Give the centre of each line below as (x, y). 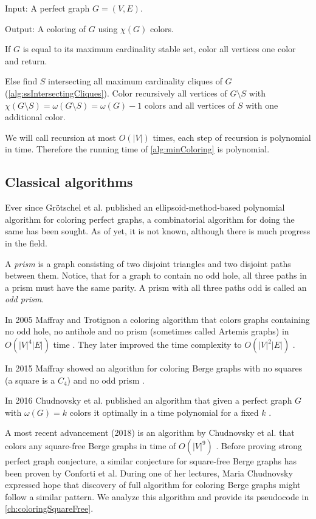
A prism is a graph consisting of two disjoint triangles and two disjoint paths (148, 263)
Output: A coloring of (46, 28)
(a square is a (30, 380)
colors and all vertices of (190, 105)
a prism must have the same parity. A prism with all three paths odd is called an (156, 287)
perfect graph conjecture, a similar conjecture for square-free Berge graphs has (151, 461)
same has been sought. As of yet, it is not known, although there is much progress (158, 231)
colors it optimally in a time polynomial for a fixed (164, 412)
